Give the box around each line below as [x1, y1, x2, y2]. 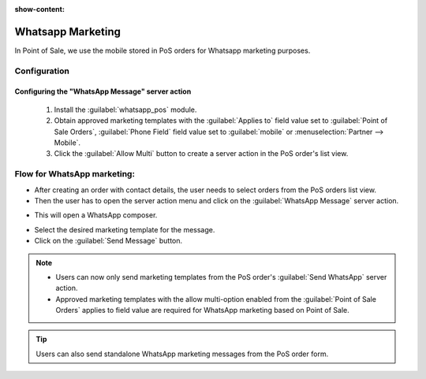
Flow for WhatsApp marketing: [14, 169, 136, 180]
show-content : [14, 5, 65, 13]
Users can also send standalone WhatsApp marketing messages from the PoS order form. [35, 349, 329, 359]
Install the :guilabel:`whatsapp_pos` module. [54, 105, 197, 114]
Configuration [14, 65, 70, 76]
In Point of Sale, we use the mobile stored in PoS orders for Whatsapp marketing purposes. [14, 46, 311, 55]
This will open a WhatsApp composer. [34, 210, 158, 220]
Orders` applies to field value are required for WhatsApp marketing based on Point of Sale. [55, 306, 350, 315]
